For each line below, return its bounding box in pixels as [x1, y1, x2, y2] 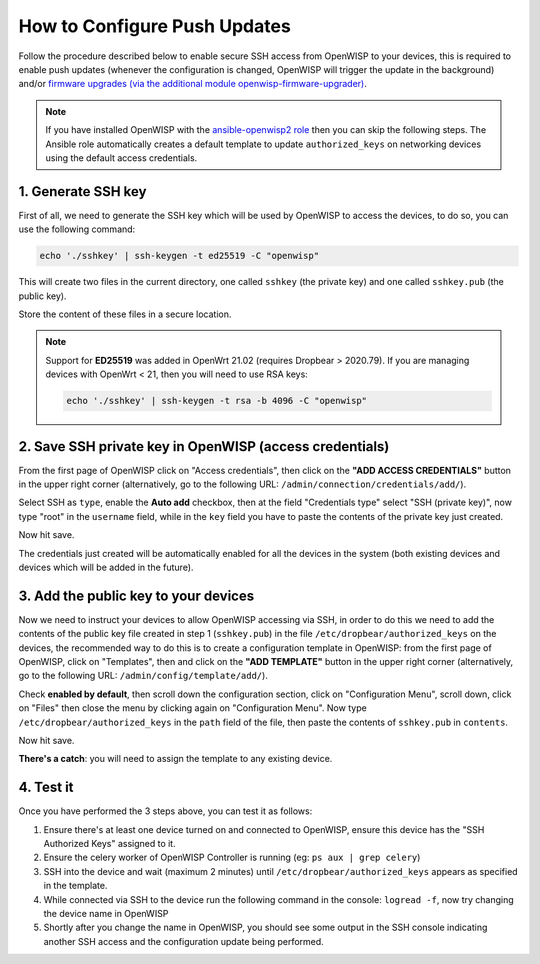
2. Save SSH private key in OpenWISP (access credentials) [18, 438, 390, 455]
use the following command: [18, 223, 136, 235]
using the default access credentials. [45, 151, 198, 164]
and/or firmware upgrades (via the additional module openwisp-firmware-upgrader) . [18, 78, 367, 90]
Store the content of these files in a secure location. [18, 308, 232, 320]
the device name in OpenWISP [43, 908, 169, 919]
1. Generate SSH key [18, 183, 147, 200]
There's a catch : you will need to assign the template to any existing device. [18, 753, 333, 765]
